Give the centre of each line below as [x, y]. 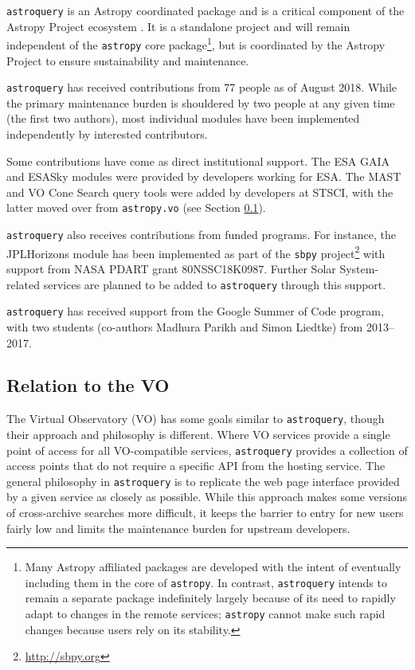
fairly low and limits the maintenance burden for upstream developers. [178, 528]
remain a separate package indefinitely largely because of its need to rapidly [210, 598]
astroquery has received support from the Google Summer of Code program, [195, 311]
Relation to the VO [88, 385]
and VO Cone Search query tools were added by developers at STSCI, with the [200, 192]
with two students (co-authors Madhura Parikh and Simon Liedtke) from [185, 326]
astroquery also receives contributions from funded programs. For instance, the [201, 235]
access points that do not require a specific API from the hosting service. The [196, 466]
